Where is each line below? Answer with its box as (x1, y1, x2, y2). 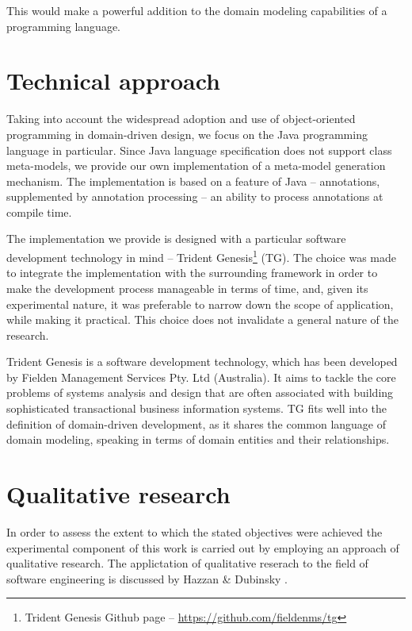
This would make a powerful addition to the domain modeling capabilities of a (6, 2, 387, 18)
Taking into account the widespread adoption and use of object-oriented (6, 110, 356, 127)
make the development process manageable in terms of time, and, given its (6, 279, 368, 296)
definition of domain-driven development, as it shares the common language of (6, 415, 387, 432)
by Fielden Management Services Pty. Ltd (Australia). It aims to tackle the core (6, 368, 396, 385)
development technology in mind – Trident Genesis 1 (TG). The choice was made (6, 247, 396, 265)
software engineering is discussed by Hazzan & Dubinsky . (6, 570, 288, 587)
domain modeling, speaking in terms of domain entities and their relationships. (6, 431, 390, 448)
